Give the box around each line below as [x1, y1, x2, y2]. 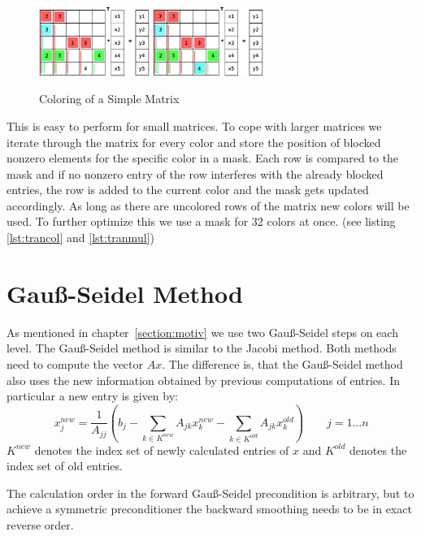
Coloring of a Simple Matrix [39, 90, 180, 107]
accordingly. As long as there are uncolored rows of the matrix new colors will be [7, 197, 410, 214]
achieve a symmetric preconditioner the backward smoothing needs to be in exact [7, 500, 412, 517]
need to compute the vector [7, 355, 144, 372]
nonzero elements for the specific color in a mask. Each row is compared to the [7, 149, 399, 166]
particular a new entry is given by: [7, 387, 178, 404]
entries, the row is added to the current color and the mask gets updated [7, 181, 369, 198]
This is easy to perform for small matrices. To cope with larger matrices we [7, 117, 382, 134]
